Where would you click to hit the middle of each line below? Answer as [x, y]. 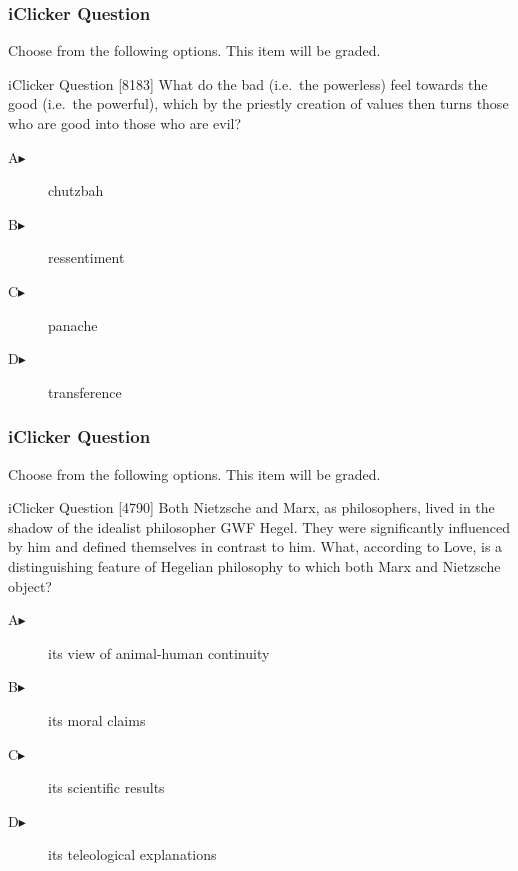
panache [73, 324]
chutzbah [76, 190]
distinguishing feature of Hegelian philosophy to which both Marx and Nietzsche [254, 565]
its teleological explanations [132, 854]
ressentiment [86, 257]
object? [30, 585]
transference [85, 391]
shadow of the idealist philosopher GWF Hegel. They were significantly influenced [259, 526]
